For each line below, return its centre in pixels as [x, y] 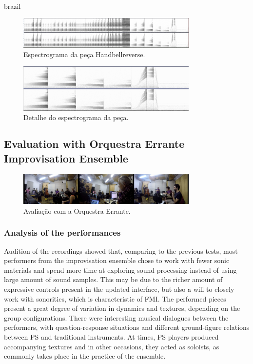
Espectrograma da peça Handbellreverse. [84, 54]
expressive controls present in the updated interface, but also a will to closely [119, 289]
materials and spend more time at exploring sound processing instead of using [120, 270]
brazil [12, 6]
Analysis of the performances [62, 233]
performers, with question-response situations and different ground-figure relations [127, 327]
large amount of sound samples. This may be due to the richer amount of [113, 279]
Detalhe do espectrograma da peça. [76, 117]
